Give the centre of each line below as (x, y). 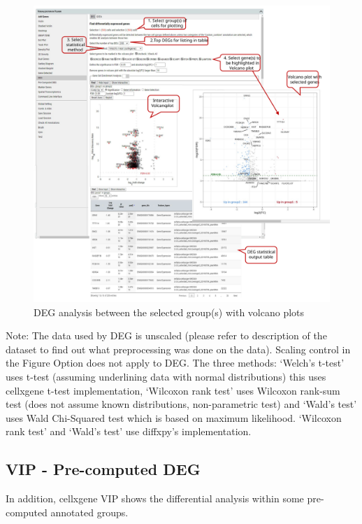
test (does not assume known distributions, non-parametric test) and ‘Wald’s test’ (181, 404)
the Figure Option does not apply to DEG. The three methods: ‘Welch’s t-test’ (175, 363)
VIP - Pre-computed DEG (103, 469)
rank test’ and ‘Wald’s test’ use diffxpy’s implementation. (129, 431)
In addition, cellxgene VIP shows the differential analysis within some (155, 498)
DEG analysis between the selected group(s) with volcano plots (169, 312)
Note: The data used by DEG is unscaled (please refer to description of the (166, 335)
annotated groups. (89, 512)
